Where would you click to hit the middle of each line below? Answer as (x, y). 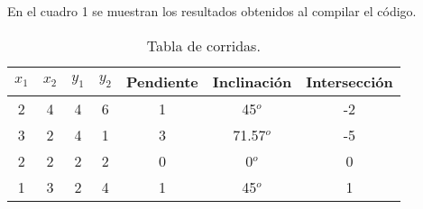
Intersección (349, 81)
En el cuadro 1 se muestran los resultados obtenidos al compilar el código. (212, 11)
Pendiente (162, 81)
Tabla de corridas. (203, 45)
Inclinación (252, 81)
